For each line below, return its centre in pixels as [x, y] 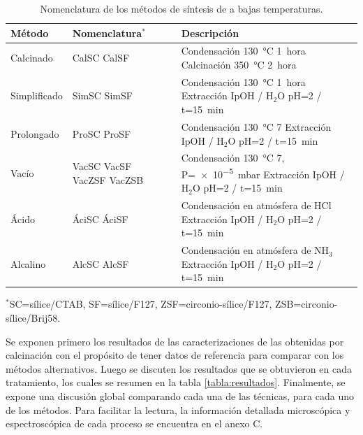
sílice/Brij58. [33, 317]
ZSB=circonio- [306, 304]
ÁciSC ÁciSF [100, 219]
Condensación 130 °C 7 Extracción [256, 126]
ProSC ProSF [102, 133]
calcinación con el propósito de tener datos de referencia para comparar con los [175, 355]
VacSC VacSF [102, 165]
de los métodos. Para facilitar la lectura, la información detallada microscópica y [178, 409]
